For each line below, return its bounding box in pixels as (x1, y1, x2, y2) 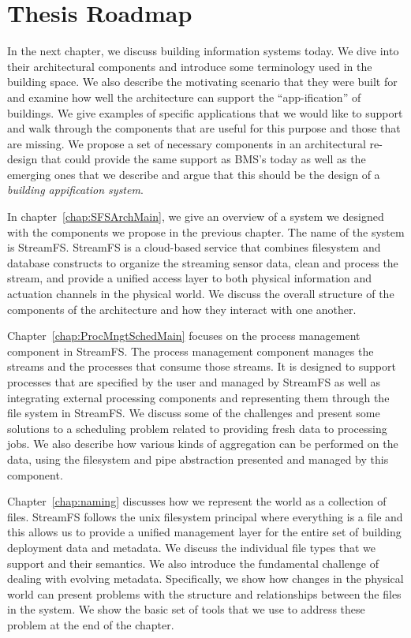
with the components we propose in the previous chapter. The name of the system (7, 223, 405, 240)
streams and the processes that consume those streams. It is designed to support (7, 358, 396, 375)
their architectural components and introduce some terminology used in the (7, 58, 372, 74)
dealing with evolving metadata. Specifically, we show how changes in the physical (7, 570, 404, 587)
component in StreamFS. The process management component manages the (7, 342, 374, 359)
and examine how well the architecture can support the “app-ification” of (7, 88, 361, 105)
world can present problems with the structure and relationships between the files (7, 585, 402, 602)
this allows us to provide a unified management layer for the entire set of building (7, 524, 402, 540)
